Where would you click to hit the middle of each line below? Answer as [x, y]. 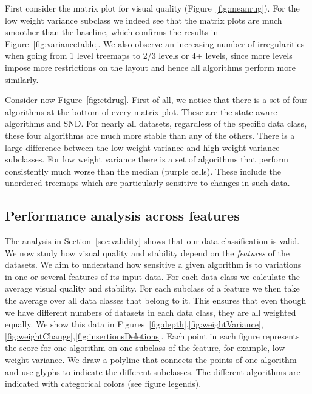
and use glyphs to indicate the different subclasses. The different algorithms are [153, 371]
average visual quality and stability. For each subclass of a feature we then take [152, 288]
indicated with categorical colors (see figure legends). [103, 383]
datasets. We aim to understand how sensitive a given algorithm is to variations [153, 265]
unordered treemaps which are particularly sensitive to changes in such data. [148, 183]
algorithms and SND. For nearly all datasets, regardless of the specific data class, [156, 123]
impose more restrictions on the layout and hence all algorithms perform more [150, 67]
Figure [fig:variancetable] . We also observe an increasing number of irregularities [155, 43]
